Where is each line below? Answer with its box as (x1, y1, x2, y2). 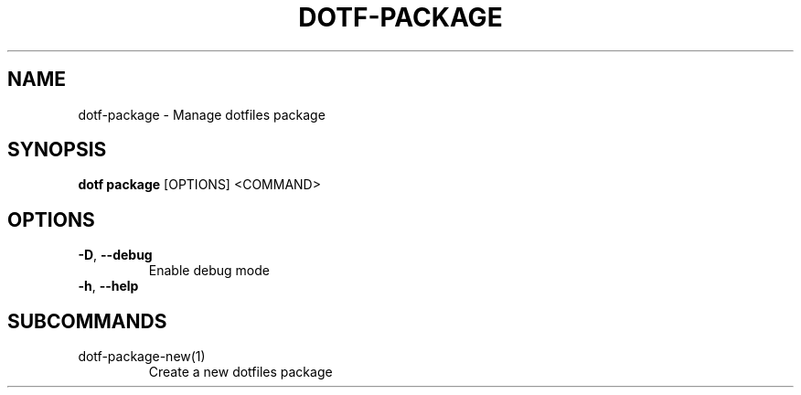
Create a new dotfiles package (148, 364, 333, 380)
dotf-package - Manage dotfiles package (78, 106, 326, 123)
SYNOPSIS (7, 138, 107, 162)
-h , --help (78, 278, 139, 294)
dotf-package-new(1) (78, 348, 206, 365)
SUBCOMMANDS (7, 309, 167, 333)
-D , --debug (78, 247, 153, 263)
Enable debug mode (148, 262, 270, 279)
